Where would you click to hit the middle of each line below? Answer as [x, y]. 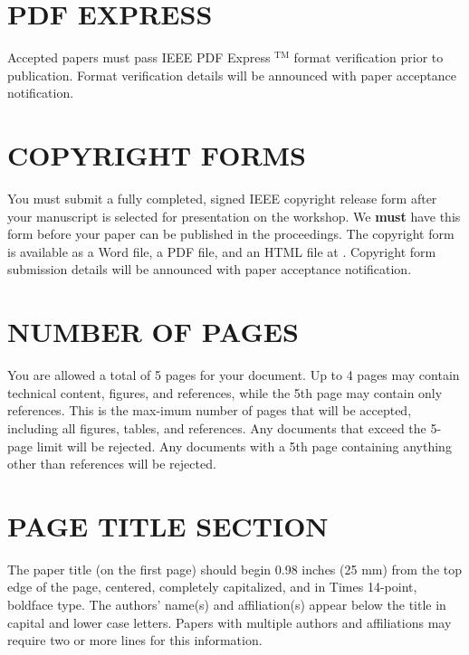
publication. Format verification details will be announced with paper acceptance [232, 75]
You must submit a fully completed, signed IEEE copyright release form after [222, 199]
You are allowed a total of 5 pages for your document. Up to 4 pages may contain [234, 375]
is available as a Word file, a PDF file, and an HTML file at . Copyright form [222, 251]
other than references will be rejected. [112, 464]
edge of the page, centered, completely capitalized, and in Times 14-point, [212, 587]
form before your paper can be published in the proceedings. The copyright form [231, 234]
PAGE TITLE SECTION [168, 525]
